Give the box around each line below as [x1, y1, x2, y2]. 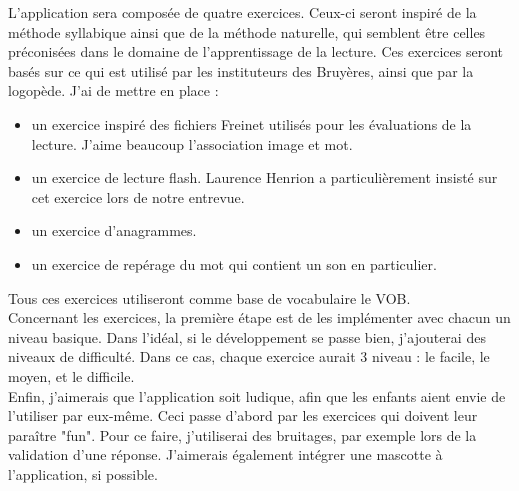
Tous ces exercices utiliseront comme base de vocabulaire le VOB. [8, 287, 411, 308]
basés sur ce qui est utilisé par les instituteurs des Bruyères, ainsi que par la [8, 60, 474, 81]
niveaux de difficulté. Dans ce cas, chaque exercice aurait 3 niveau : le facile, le [8, 346, 490, 367]
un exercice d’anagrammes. [31, 220, 197, 241]
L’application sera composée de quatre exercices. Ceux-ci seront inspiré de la [8, 2, 477, 22]
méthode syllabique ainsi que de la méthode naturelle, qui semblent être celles [8, 21, 486, 42]
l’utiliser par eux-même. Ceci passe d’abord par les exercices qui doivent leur [8, 405, 478, 426]
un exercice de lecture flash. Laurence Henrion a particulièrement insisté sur [31, 167, 498, 188]
